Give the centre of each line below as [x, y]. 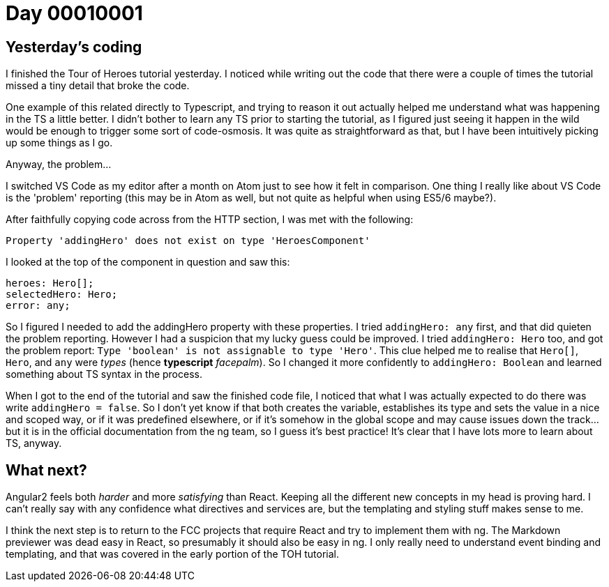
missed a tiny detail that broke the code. [98, 86]
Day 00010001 [74, 13]
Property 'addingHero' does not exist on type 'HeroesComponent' [188, 241]
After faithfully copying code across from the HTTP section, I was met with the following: [210, 220]
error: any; [38, 306]
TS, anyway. [34, 443]
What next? [46, 470]
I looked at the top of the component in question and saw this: [148, 262]
